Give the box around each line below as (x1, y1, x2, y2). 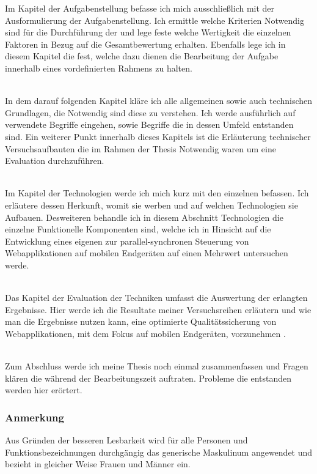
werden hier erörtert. (5, 383, 82, 396)
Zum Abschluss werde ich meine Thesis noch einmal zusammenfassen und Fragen (5, 360, 308, 372)
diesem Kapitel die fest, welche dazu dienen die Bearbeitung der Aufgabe (5, 50, 279, 62)
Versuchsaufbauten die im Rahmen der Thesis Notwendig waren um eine (5, 142, 276, 155)
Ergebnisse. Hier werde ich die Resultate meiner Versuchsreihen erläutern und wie (5, 303, 312, 316)
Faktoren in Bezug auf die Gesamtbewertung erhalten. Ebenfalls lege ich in (5, 37, 286, 50)
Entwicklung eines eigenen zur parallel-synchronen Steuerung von (5, 234, 249, 247)
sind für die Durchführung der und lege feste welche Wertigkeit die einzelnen (5, 26, 291, 39)
